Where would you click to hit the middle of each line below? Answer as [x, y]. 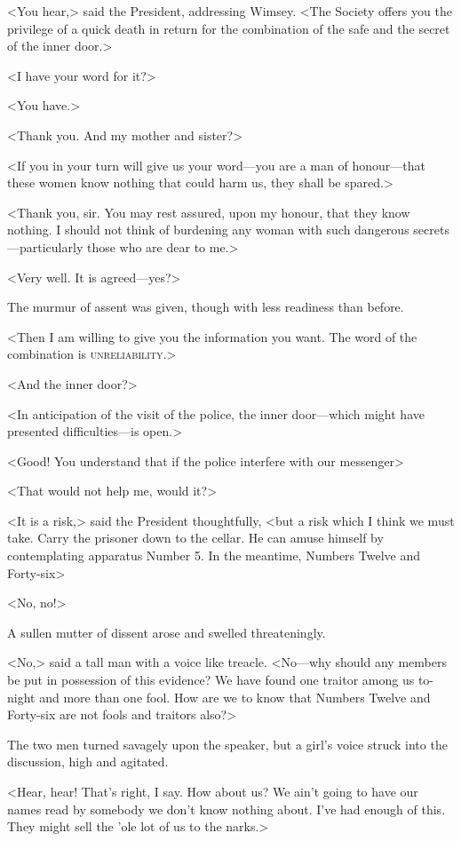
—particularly [45, 246]
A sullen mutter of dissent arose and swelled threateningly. [167, 632]
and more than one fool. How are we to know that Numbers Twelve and [235, 697]
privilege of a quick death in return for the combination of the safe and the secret [229, 28]
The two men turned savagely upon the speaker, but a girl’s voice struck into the [227, 744]
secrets [431, 230]
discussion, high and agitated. [88, 762]
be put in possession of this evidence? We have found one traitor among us [211, 680]
